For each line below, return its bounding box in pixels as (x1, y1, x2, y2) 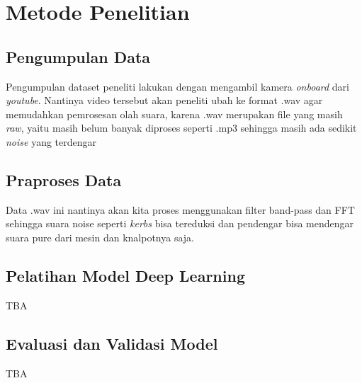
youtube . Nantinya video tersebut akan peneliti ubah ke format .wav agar (6, 93, 323, 108)
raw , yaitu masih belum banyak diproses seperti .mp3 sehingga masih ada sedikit (6, 120, 357, 135)
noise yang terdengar (6, 134, 97, 149)
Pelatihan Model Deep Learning (6, 264, 245, 286)
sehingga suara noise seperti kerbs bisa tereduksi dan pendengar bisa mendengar (6, 216, 354, 231)
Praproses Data (6, 168, 122, 190)
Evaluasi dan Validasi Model (6, 332, 218, 354)
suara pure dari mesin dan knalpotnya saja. (6, 229, 194, 244)
